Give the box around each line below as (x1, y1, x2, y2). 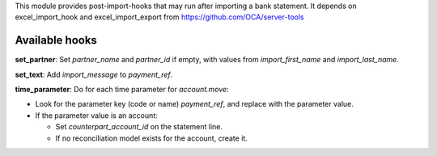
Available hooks (15, 33, 97, 48)
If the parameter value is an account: (35, 110, 158, 120)
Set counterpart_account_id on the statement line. (55, 122, 223, 132)
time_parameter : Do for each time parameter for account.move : (15, 85, 230, 95)
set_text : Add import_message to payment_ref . (15, 70, 173, 79)
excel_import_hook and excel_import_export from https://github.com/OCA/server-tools (15, 12, 304, 22)
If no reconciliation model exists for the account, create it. (55, 133, 248, 143)
